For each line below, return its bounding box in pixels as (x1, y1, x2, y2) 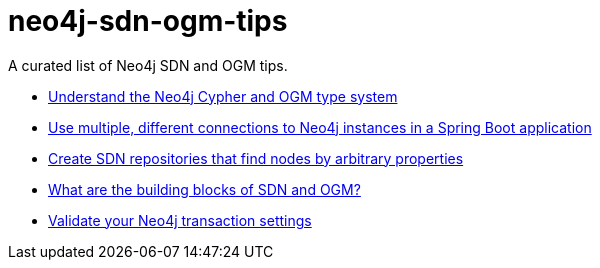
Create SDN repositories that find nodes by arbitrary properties (48, 149, 464, 167)
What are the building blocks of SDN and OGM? (48, 180, 361, 198)
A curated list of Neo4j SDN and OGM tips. (8, 56, 288, 74)
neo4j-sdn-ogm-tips (8, 4, 288, 38)
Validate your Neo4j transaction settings (48, 211, 312, 229)
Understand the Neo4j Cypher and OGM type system (48, 87, 398, 105)
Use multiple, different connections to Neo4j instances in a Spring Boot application (48, 118, 592, 136)
